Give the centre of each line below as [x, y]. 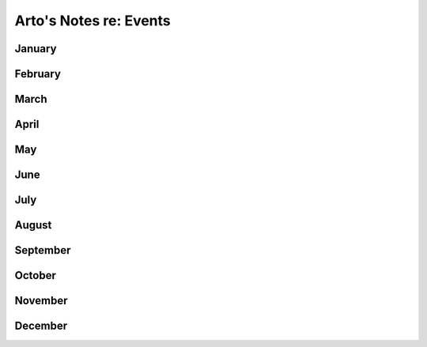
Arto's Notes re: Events [93, 21]
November [41, 301]
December [41, 326]
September [43, 250]
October [36, 275]
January [36, 49]
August [33, 225]
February [38, 74]
